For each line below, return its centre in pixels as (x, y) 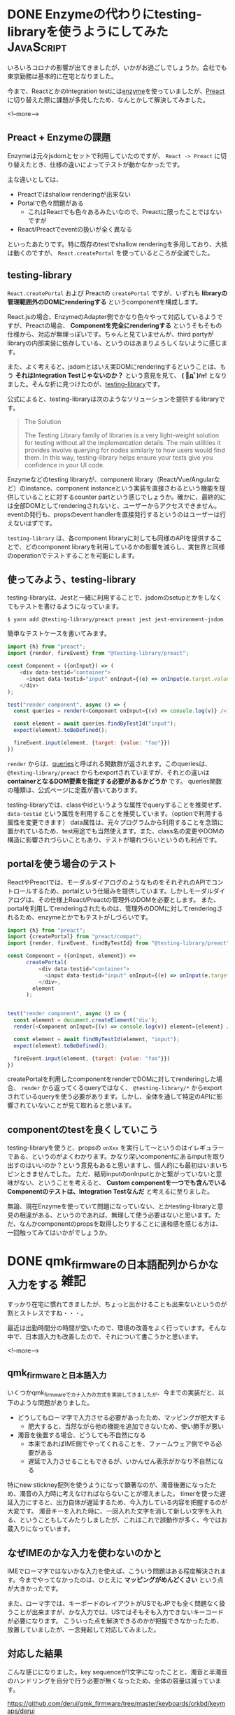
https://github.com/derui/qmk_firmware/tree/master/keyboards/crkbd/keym (116, 1703)
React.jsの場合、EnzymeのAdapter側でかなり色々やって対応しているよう (112, 316)
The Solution (43, 421)
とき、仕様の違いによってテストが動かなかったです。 (107, 164)
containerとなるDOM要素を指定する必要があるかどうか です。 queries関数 (115, 781)
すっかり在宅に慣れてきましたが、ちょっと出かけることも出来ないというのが (117, 1304)
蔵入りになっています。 (41, 1529)
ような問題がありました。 (56, 1403)
